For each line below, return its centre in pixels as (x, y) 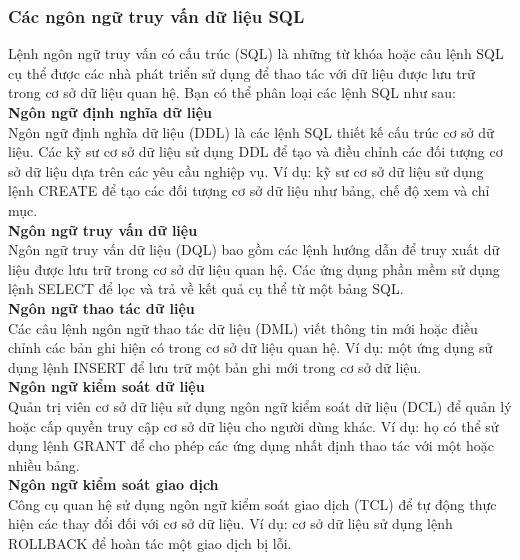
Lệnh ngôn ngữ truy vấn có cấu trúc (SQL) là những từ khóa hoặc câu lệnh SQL (256, 53)
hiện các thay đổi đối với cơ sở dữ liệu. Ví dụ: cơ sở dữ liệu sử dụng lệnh (230, 523)
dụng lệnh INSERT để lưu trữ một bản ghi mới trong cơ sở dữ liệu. (215, 366)
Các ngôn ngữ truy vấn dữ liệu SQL (156, 15)
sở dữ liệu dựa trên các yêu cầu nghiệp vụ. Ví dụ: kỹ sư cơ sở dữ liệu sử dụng (246, 170)
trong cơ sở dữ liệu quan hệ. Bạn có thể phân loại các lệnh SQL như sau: (232, 92)
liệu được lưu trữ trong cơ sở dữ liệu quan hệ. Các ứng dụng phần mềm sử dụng (254, 268)
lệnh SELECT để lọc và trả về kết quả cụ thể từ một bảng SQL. (206, 288)
